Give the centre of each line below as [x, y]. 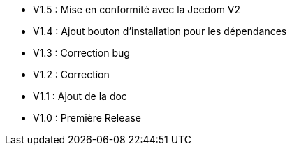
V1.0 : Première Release [87, 118]
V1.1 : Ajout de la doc [80, 96]
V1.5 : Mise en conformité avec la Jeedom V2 [137, 9]
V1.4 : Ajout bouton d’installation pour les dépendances [160, 31]
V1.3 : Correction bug [81, 53]
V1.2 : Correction [71, 74]
